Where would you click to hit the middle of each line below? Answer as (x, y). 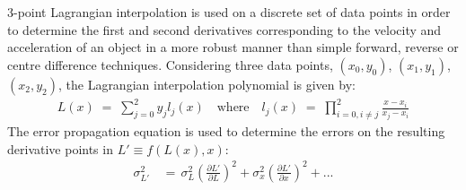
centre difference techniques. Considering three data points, (170, 64)
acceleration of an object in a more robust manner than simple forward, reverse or (233, 47)
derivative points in (60, 148)
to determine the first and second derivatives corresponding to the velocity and (224, 29)
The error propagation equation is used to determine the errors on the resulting (226, 131)
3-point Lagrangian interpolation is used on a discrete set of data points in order (229, 12)
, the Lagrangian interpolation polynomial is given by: (207, 84)
